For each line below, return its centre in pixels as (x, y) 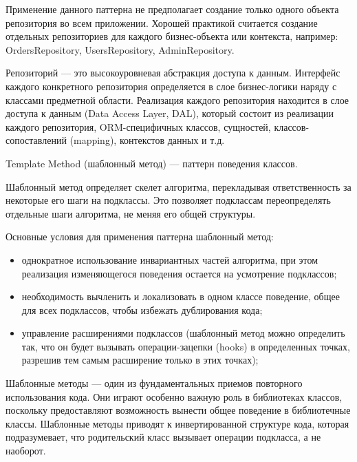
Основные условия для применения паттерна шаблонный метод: (140, 237)
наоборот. (26, 451)
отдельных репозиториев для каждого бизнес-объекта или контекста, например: (172, 36)
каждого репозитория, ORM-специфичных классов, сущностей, (138, 126)
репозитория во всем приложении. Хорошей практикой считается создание (162, 22)
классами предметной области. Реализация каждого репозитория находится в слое (177, 99)
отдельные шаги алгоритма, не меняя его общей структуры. (131, 213)
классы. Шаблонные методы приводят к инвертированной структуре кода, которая (177, 423)
